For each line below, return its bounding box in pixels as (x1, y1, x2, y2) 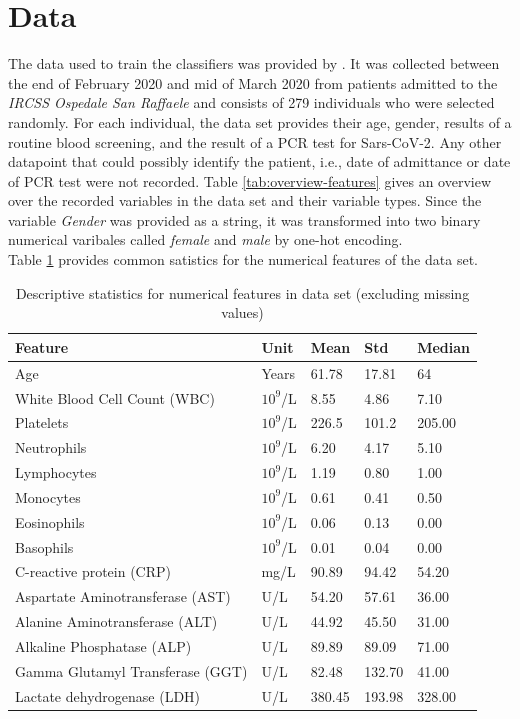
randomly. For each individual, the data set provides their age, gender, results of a (8, 111, 512, 132)
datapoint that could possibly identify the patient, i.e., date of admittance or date (8, 151, 511, 172)
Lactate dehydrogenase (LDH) (15, 685, 201, 706)
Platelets (15, 412, 69, 433)
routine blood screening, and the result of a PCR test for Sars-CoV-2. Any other (8, 131, 502, 152)
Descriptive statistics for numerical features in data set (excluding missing (15, 282, 470, 303)
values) (221, 302, 264, 323)
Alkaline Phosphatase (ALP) (15, 635, 192, 656)
